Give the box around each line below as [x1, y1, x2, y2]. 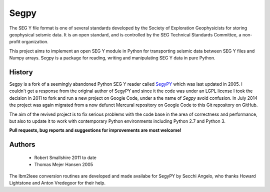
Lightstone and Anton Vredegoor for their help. [9, 180, 106, 186]
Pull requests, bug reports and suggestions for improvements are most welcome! [9, 127, 182, 133]
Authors [9, 140, 35, 149]
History [9, 68, 33, 76]
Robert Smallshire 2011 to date [34, 155, 97, 161]
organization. [21, 39, 48, 45]
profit [9, 39, 21, 45]
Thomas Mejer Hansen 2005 [34, 162, 93, 168]
